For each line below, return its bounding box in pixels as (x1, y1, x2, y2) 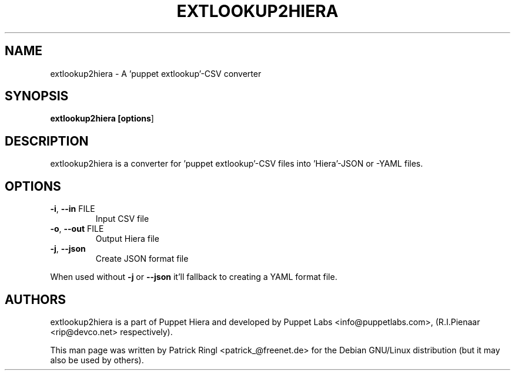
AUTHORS (5, 292, 66, 307)
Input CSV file (95, 214, 149, 224)
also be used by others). (50, 354, 144, 365)
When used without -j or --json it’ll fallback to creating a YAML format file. (50, 272, 337, 282)
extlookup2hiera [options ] (50, 113, 154, 124)
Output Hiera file (95, 234, 159, 244)
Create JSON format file (95, 254, 189, 264)
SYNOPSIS (5, 89, 69, 104)
